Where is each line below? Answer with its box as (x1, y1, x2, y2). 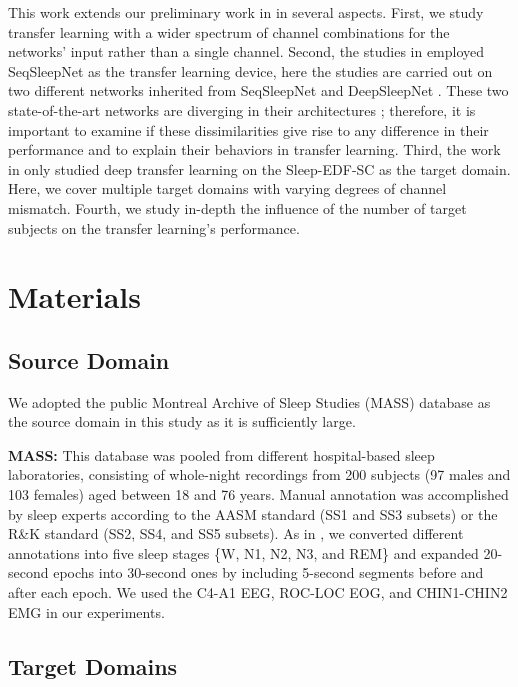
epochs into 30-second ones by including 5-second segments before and (53, 562, 484, 583)
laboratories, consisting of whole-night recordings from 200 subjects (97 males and (8, 464, 511, 485)
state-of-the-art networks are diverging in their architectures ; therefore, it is (8, 99, 476, 120)
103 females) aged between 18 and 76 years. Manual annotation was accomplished (8, 484, 509, 505)
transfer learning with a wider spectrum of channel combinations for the (8, 21, 450, 42)
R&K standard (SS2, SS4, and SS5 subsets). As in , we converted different (8, 523, 464, 544)
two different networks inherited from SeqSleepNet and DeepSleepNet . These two (8, 80, 509, 101)
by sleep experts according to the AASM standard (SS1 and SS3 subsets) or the (8, 503, 498, 524)
